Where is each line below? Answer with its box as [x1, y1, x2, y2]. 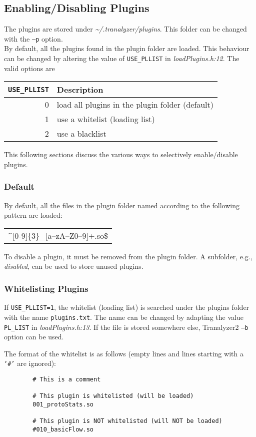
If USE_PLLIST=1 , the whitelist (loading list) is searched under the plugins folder [4, 302, 249, 312]
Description [56, 84, 103, 96]
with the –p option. [4, 33, 63, 44]
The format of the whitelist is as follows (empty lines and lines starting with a [4, 348, 243, 358]
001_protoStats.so [32, 401, 93, 408]
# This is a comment [32, 376, 101, 383]
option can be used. [4, 331, 64, 342]
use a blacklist [56, 128, 106, 140]
